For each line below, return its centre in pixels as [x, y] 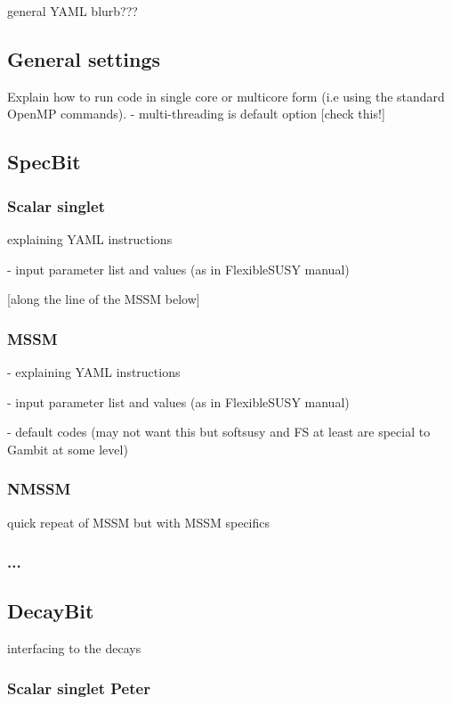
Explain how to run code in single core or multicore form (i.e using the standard [226, 96]
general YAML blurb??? [73, 11]
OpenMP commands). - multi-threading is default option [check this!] [196, 114]
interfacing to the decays [74, 648]
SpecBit [44, 162]
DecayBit [51, 611]
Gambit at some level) [68, 449]
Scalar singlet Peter [79, 688]
